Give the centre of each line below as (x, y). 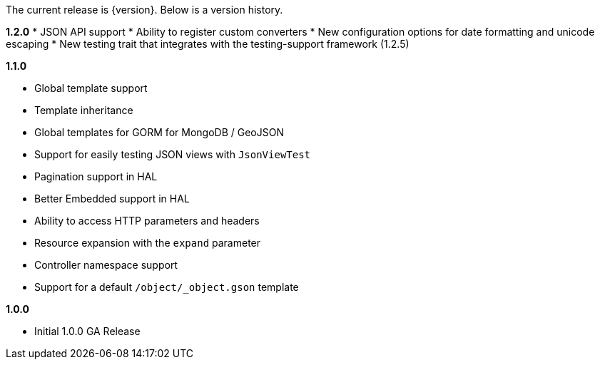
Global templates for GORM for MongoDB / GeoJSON (159, 132)
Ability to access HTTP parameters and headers (147, 221)
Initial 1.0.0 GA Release (87, 331)
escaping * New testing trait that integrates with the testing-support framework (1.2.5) (208, 44)
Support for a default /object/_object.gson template (167, 287)
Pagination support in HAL (96, 176)
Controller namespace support (106, 265)
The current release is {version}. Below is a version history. (144, 10)
